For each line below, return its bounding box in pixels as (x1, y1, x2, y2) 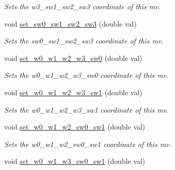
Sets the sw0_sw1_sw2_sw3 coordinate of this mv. (4, 35, 164, 46)
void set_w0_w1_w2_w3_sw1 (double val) (4, 87, 143, 97)
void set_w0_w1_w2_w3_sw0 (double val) (4, 52, 143, 63)
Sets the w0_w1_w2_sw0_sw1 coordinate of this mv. (4, 138, 171, 149)
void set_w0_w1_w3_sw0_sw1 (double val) (4, 156, 145, 166)
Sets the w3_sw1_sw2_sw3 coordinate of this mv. (4, 1, 161, 11)
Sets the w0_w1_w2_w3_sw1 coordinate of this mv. (4, 104, 169, 115)
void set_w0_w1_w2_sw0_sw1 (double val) (4, 121, 145, 132)
